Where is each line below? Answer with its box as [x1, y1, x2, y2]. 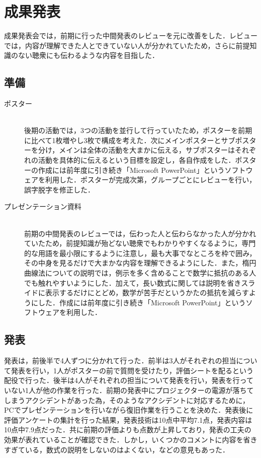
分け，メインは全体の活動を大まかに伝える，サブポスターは [38, 145, 235, 155]
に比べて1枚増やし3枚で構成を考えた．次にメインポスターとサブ [24, 135, 235, 145]
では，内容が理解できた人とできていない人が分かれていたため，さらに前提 [4, 40, 250, 50]
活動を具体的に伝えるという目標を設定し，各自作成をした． [38, 155, 235, 165]
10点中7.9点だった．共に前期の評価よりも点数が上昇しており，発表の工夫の [4, 424, 251, 435]
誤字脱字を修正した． [24, 184, 95, 194]
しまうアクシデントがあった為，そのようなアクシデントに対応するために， [4, 395, 249, 405]
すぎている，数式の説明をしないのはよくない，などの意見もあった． [4, 444, 229, 454]
